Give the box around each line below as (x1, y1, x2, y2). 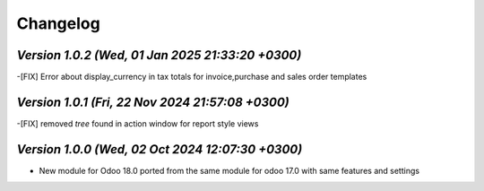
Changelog (16, 13, 100, 33)
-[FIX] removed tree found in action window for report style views (16, 117, 259, 129)
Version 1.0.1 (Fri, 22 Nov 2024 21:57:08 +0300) (16, 94, 290, 109)
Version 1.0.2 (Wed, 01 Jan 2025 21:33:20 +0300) (16, 48, 302, 63)
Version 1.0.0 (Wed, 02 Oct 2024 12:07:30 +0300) (16, 142, 303, 157)
